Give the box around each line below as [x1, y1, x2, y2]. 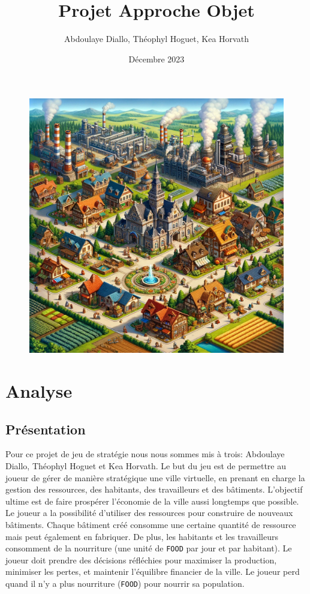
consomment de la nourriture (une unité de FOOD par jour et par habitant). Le [5, 542, 292, 554]
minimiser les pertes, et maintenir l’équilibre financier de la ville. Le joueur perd [5, 565, 300, 578]
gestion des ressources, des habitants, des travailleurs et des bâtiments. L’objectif [5, 483, 303, 496]
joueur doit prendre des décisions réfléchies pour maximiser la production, [5, 553, 277, 566]
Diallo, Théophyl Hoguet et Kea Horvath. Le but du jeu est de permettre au [5, 460, 287, 472]
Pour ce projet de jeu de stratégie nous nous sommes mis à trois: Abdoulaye [5, 448, 285, 460]
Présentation [5, 419, 86, 438]
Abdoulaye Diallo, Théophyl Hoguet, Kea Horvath [64, 32, 249, 45]
